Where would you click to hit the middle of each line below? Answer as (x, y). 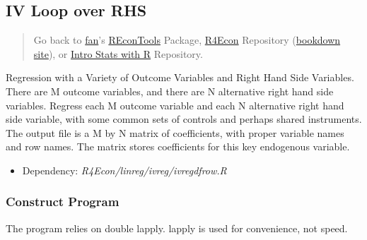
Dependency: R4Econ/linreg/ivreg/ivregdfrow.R (124, 170)
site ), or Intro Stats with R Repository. (118, 53)
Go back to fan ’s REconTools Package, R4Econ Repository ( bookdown (187, 40)
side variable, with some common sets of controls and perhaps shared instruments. (184, 119)
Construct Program (63, 202)
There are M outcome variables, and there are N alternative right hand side (170, 91)
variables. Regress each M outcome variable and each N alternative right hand (175, 105)
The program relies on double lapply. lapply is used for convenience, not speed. (177, 228)
